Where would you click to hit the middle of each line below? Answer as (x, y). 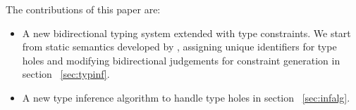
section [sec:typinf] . (66, 74)
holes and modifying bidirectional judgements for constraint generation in (181, 60)
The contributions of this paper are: (83, 9)
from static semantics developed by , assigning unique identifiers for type (179, 47)
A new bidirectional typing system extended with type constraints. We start (186, 33)
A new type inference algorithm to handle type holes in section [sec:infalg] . (186, 97)
